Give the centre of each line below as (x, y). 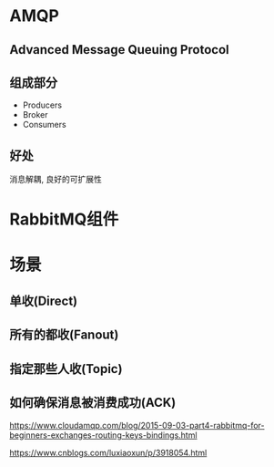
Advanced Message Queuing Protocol (119, 50)
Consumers (44, 125)
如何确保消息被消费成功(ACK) (93, 403)
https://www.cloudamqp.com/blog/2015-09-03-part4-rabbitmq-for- (137, 425)
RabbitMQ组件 (64, 219)
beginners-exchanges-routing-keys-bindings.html (103, 435)
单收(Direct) (44, 301)
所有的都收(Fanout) (64, 335)
